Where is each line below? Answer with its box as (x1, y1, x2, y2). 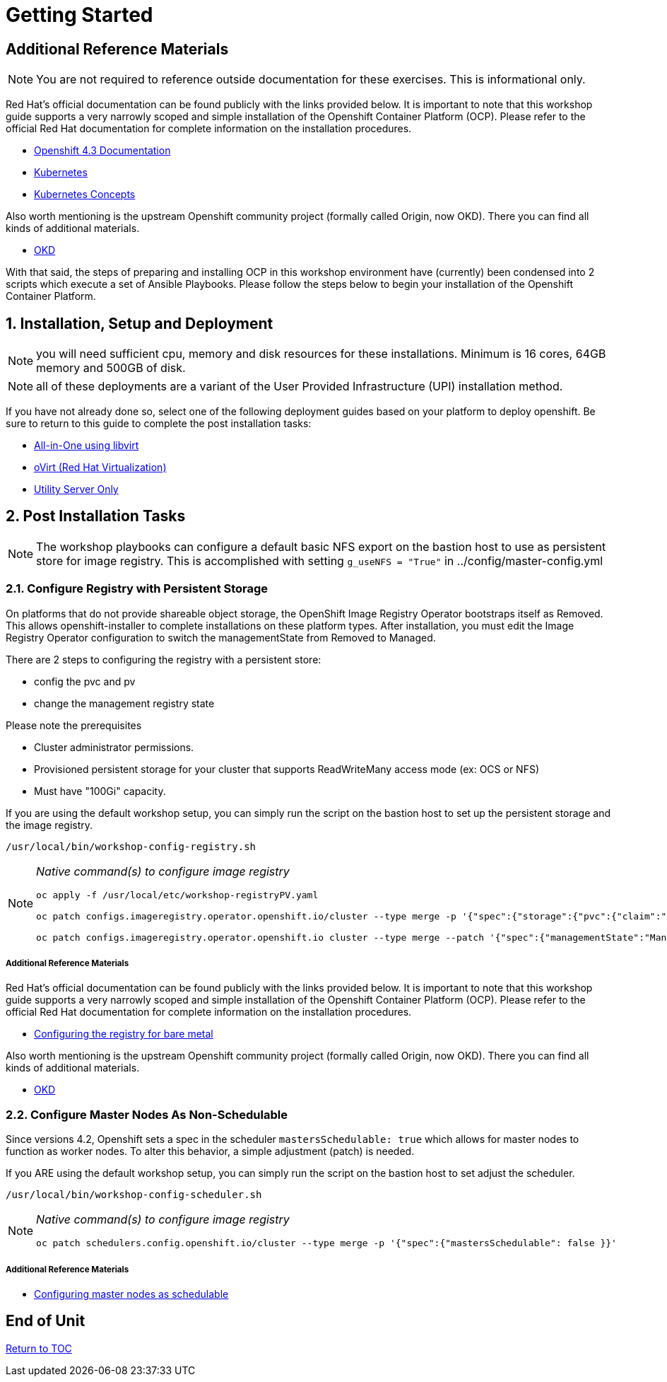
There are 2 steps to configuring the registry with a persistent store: (6, 653, 321, 666)
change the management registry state (34, 697, 215, 709)
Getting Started (6, 3, 153, 27)
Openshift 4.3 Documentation (34, 144, 171, 157)
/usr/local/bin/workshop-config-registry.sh (6, 840, 256, 852)
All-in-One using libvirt (34, 439, 139, 452)
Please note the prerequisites (6, 719, 142, 731)
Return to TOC (6, 1342, 72, 1354)
